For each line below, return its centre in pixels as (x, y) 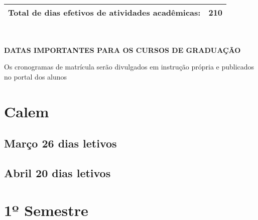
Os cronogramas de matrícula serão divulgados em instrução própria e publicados (129, 67)
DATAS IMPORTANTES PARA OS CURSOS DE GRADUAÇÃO (122, 50)
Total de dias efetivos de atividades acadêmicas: (104, 12)
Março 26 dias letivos (60, 143)
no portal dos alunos (36, 76)
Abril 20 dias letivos (57, 172)
